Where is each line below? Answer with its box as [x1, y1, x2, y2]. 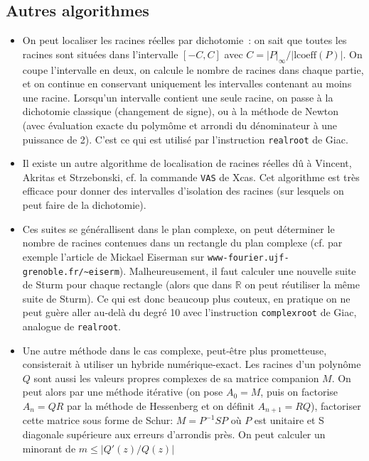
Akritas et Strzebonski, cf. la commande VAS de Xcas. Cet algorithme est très [22, 169, 360, 184]
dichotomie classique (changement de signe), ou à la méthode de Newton [22, 104, 339, 119]
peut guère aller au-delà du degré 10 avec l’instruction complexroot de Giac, [22, 305, 357, 320]
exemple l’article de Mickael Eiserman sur [22, 249, 205, 264]
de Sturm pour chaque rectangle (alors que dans [22, 277, 232, 292]
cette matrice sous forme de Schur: [22, 413, 173, 428]
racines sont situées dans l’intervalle [22, 46, 178, 61]
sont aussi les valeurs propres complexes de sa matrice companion [33, 370, 319, 385]
